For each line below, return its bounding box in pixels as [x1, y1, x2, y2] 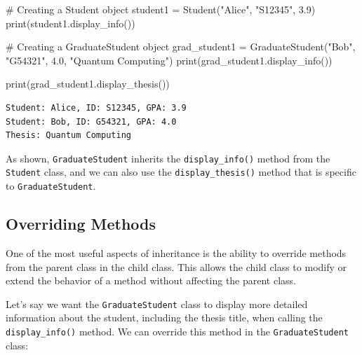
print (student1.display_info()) [6, 15, 135, 30]
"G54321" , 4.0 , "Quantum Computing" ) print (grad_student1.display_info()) [6, 53, 333, 67]
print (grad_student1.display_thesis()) [6, 76, 170, 91]
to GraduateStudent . [6, 179, 96, 193]
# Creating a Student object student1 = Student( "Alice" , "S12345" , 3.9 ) [6, 2, 316, 16]
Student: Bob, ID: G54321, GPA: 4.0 [6, 116, 177, 127]
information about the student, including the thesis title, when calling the [6, 310, 323, 325]
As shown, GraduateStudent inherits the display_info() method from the [6, 151, 330, 165]
